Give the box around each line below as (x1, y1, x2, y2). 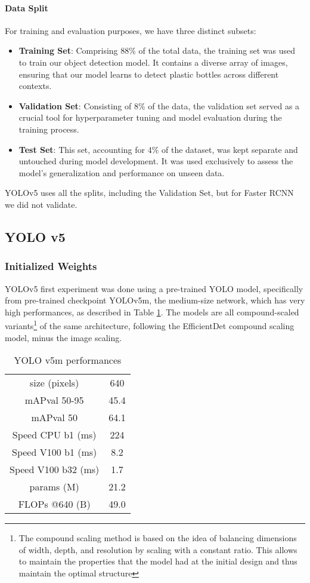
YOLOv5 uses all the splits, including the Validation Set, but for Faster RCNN (5, 186, 294, 199)
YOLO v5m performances (14, 353, 122, 367)
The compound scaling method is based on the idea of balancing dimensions (18, 532, 297, 544)
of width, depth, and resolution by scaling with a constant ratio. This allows (18, 543, 297, 556)
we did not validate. (5, 198, 77, 210)
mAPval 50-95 (24, 393, 84, 407)
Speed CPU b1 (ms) (12, 428, 97, 442)
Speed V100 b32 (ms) (10, 462, 100, 477)
